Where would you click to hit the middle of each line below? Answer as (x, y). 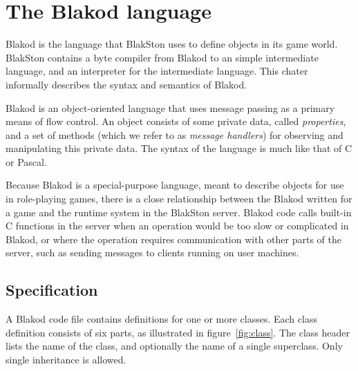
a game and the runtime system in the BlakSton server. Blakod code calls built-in (179, 212)
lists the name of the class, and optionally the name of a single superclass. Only (174, 346)
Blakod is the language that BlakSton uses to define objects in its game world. (172, 44)
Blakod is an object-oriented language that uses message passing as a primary (170, 107)
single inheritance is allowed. (66, 360)
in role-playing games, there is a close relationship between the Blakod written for (179, 199)
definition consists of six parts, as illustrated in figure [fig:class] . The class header (178, 332)
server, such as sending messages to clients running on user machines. (152, 253)
